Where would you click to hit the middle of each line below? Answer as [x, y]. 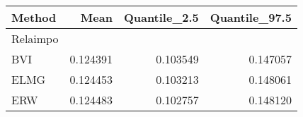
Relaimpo [35, 38]
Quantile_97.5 [251, 17]
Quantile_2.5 [161, 17]
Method [34, 17]
